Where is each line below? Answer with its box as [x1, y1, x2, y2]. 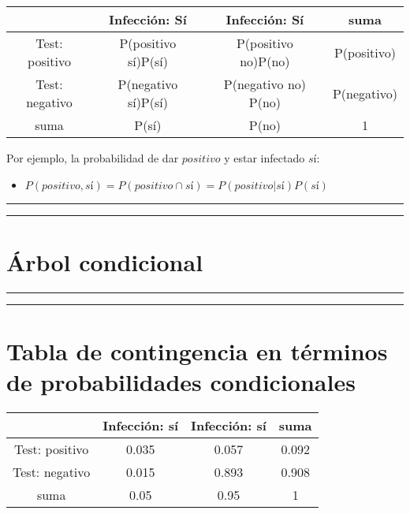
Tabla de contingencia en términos [6, 334, 388, 367]
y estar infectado [224, 150, 305, 166]
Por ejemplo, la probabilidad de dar [6, 150, 179, 166]
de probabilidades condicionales [6, 366, 356, 398]
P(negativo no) [223, 75, 307, 93]
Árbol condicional [6, 245, 203, 277]
